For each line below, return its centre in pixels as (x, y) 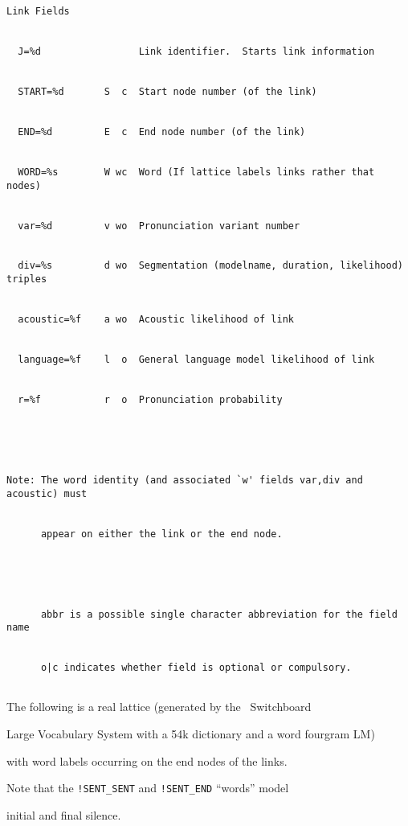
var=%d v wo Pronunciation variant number (159, 226)
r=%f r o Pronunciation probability (150, 400)
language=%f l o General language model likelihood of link (196, 360)
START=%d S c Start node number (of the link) (167, 91)
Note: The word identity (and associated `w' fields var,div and (185, 480)
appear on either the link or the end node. (161, 534)
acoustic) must (47, 493)
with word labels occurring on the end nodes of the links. (147, 760)
